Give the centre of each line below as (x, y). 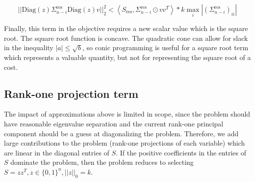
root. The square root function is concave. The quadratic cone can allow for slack (126, 38)
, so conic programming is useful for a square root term (166, 47)
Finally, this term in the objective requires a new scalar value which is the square (126, 28)
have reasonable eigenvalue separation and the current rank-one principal (114, 123)
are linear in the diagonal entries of (57, 152)
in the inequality (29, 47)
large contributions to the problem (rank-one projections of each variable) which (125, 143)
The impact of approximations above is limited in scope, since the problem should (127, 114)
